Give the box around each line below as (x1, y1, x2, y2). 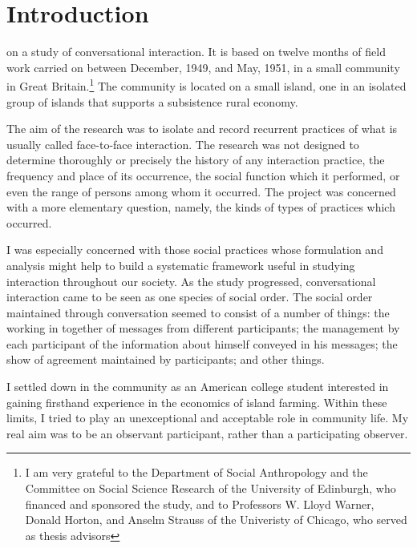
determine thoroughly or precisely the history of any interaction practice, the (6, 151, 385, 168)
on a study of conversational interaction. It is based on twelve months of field (6, 43, 386, 60)
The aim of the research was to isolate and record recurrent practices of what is (6, 120, 398, 137)
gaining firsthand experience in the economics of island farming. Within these (6, 393, 387, 410)
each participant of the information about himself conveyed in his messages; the (6, 335, 398, 352)
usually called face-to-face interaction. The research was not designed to (6, 135, 359, 152)
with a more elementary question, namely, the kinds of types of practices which (6, 199, 395, 216)
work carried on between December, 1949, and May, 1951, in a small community (6, 58, 400, 75)
